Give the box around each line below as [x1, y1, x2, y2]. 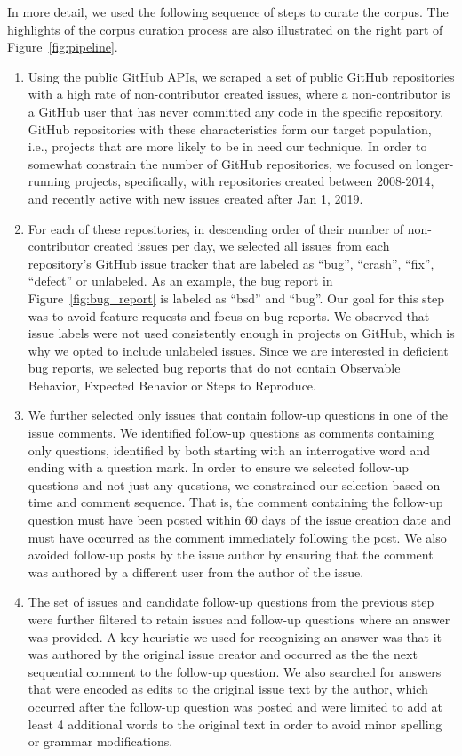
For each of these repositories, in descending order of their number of [28, 219, 404, 237]
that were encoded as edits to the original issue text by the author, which [28, 680, 428, 698]
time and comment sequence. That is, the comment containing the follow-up [28, 493, 443, 511]
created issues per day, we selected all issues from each [93, 237, 390, 255]
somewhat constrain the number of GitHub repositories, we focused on [28, 154, 412, 173]
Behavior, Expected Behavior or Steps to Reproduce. [28, 375, 316, 394]
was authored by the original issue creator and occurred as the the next [28, 645, 418, 664]
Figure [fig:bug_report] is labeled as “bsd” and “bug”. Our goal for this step [28, 288, 445, 307]
